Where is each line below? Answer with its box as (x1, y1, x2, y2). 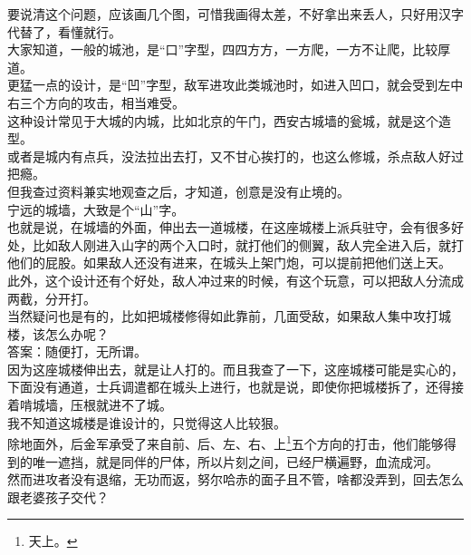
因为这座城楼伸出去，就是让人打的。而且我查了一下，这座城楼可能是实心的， (7, 359, 464, 378)
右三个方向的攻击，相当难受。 (7, 92, 185, 112)
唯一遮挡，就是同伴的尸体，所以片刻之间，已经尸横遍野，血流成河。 (32, 452, 438, 471)
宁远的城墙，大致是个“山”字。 (7, 200, 185, 219)
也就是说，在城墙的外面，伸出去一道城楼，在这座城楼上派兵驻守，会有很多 (7, 218, 451, 237)
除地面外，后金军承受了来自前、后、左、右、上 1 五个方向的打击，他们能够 (7, 432, 444, 453)
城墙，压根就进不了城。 (32, 395, 172, 414)
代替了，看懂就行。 (7, 22, 121, 41)
